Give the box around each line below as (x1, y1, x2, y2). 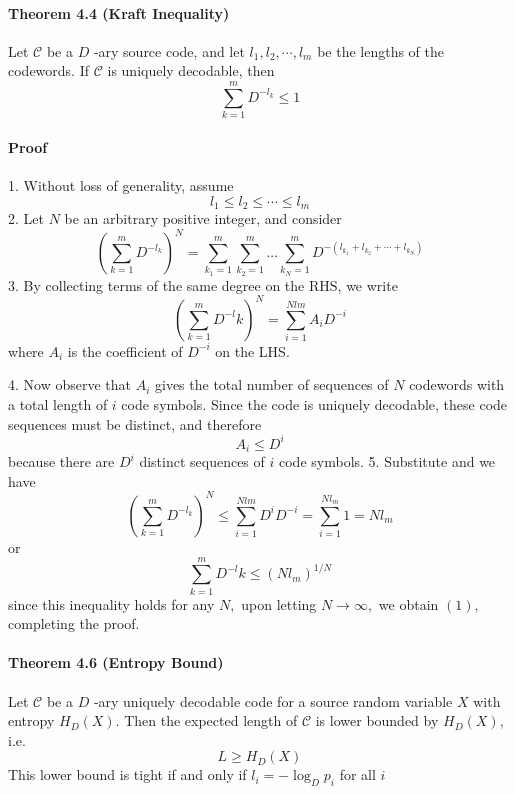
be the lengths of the (317, 40, 444, 61)
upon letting (241, 593, 317, 614)
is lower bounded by (315, 710, 439, 731)
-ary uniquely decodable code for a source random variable (93, 690, 453, 711)
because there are (8, 451, 115, 472)
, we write (337, 274, 398, 295)
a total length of (8, 394, 108, 415)
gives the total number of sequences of (154, 374, 389, 395)
